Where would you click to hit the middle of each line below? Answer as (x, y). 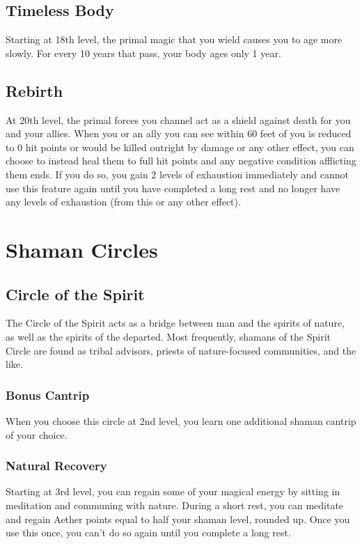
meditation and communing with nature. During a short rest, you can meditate (175, 505)
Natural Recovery (56, 466)
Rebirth (34, 90)
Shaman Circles (82, 249)
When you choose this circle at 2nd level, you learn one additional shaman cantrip (181, 420)
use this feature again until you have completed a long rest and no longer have (173, 188)
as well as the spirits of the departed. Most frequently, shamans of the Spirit (168, 336)
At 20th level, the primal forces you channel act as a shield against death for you (178, 119)
